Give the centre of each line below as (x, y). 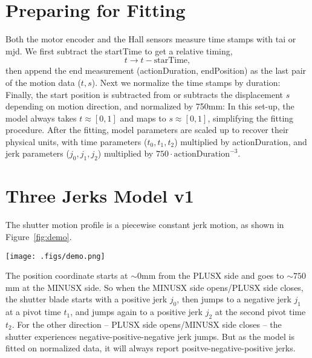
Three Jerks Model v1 (100, 196)
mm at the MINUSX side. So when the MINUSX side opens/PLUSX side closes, (154, 287)
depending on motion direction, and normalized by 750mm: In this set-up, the (150, 106)
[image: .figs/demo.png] (55, 256)
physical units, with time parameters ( (76, 141)
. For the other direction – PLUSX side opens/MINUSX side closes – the (147, 324)
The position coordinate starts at (67, 275)
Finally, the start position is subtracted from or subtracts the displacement (145, 94)
